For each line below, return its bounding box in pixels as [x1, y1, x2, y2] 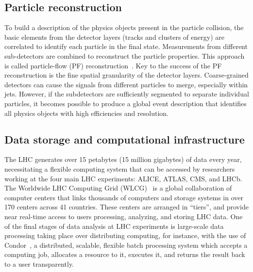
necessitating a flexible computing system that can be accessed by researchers [4, 163, 235, 174]
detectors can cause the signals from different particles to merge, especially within [4, 79, 248, 89]
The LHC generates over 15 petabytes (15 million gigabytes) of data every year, [4, 154, 242, 164]
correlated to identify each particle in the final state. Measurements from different [4, 41, 248, 51]
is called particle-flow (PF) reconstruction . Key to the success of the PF [4, 60, 222, 70]
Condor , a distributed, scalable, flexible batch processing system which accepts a [4, 240, 248, 250]
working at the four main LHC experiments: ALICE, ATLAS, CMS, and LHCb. [4, 173, 242, 183]
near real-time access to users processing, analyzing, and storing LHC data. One [4, 211, 243, 221]
